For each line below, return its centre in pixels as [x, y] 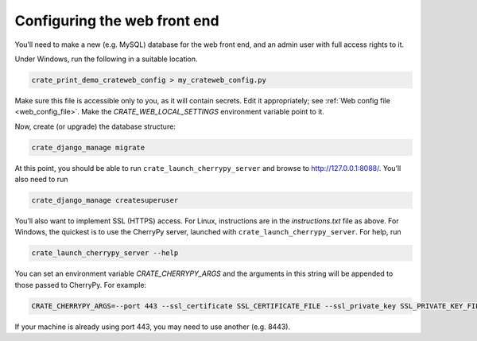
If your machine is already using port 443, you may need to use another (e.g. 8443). [152, 327]
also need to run [41, 180]
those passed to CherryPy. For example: [81, 285]
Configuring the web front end [117, 21]
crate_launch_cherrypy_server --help [105, 253]
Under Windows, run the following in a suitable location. [106, 59]
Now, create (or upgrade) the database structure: [95, 126]
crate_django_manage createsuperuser [105, 200]
